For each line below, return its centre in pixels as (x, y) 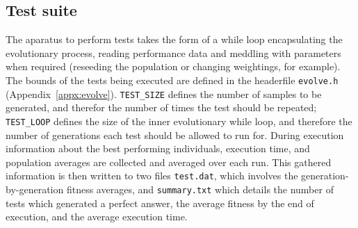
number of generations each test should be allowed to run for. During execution (175, 135)
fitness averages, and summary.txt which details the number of (200, 189)
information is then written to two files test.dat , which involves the (152, 176)
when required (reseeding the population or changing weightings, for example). (173, 66)
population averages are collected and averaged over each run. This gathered (169, 162)
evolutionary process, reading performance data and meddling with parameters (173, 52)
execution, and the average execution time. (97, 217)
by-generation (35, 189)
